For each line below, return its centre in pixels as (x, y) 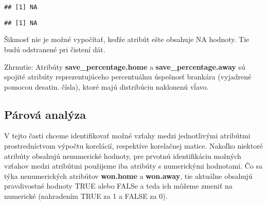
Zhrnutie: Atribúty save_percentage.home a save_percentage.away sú (125, 66)
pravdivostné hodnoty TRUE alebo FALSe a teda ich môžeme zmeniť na (118, 186)
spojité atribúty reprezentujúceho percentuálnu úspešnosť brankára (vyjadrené (128, 77)
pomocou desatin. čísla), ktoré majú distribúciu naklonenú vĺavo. (106, 86)
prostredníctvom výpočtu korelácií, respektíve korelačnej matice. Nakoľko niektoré (133, 146)
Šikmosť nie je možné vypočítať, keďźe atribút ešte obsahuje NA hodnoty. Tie (127, 39)
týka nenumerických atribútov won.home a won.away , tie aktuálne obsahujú (128, 176)
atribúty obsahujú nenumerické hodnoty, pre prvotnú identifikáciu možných (123, 156)
